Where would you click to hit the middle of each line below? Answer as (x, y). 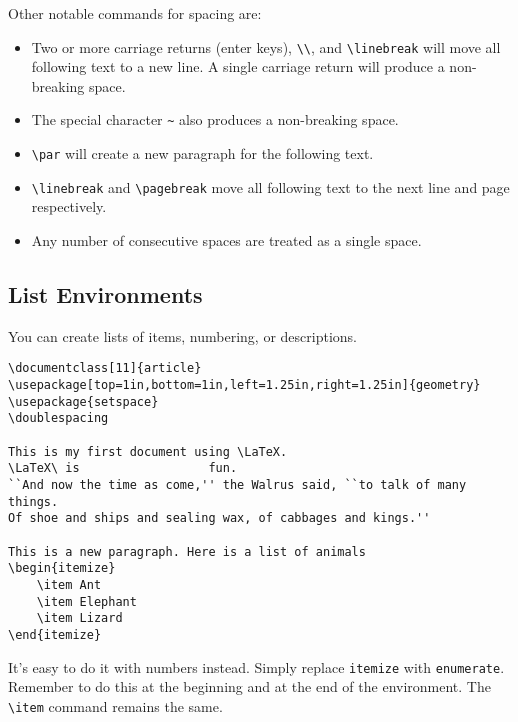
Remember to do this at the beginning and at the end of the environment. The (249, 686)
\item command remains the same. (115, 705)
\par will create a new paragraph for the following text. (202, 153)
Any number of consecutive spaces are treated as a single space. (226, 240)
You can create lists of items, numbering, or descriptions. (182, 335)
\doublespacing (58, 418)
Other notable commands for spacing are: (135, 13)
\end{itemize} (55, 634)
